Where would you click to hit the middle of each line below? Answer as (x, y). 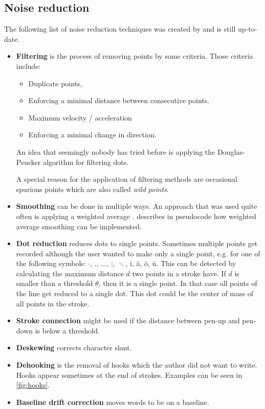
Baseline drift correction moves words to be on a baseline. (113, 402)
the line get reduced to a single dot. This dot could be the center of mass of (135, 293)
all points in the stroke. (53, 303)
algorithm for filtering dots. (86, 162)
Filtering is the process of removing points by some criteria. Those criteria (135, 56)
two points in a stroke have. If (179, 273)
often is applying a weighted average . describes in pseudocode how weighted (136, 216)
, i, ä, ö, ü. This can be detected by (181, 263)
